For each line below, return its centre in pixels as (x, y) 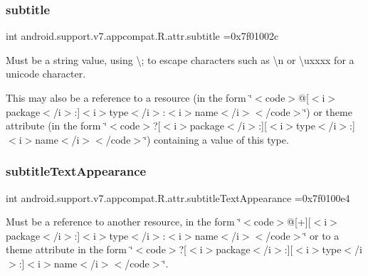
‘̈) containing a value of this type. (216, 139)
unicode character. (46, 74)
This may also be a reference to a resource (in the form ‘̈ (129, 97)
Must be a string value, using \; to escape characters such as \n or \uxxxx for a (180, 59)
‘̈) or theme (328, 111)
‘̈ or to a (321, 235)
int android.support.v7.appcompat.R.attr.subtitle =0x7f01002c (142, 36)
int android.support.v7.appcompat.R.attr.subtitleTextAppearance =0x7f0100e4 (178, 197)
